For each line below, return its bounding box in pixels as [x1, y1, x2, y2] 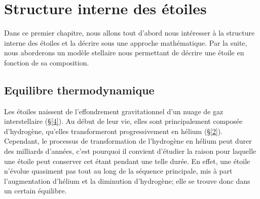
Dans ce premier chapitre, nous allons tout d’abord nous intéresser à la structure [4, 27, 255, 38]
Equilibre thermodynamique [4, 82, 155, 97]
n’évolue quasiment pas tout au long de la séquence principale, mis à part [4, 165, 233, 176]
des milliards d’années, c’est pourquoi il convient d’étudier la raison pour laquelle [4, 146, 256, 156]
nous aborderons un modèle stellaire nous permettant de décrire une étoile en [4, 47, 244, 58]
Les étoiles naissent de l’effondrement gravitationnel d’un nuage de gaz [4, 106, 224, 116]
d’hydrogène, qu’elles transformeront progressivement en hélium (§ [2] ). [4, 125, 223, 136]
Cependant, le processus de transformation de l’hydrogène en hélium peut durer [4, 136, 252, 146]
